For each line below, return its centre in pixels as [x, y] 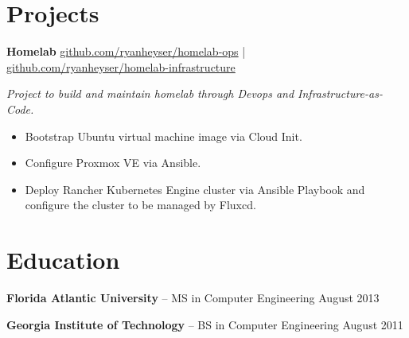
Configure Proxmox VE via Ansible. [113, 163]
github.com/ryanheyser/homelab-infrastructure [121, 66]
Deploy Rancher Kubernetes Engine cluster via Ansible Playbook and [195, 189]
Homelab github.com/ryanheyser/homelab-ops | [126, 51]
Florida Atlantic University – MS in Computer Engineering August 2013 [193, 297]
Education [63, 260]
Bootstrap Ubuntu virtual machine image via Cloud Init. [164, 136]
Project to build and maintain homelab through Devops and [150, 93]
